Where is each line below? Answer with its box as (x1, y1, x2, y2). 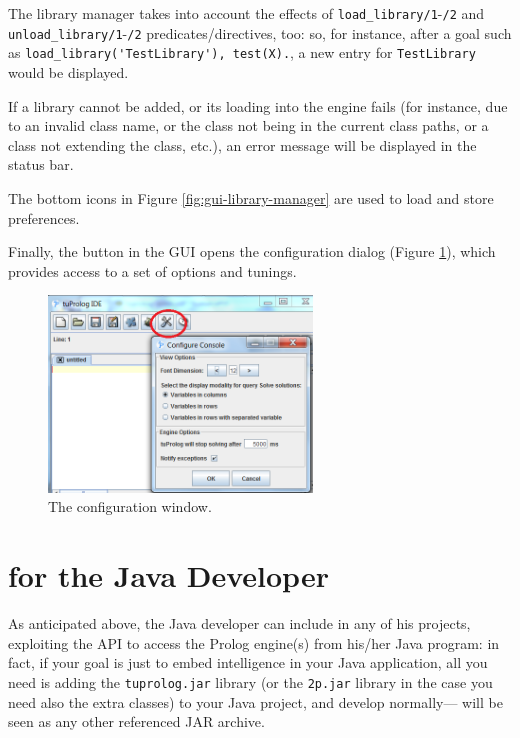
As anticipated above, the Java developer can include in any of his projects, (8, 613, 471, 634)
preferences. (8, 207, 80, 228)
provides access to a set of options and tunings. (8, 260, 297, 281)
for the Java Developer (8, 555, 329, 596)
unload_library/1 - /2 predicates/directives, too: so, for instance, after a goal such (8, 22, 512, 43)
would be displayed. (8, 61, 129, 82)
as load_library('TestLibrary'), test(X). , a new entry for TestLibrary (8, 42, 476, 63)
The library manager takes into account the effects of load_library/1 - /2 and (8, 3, 485, 23)
